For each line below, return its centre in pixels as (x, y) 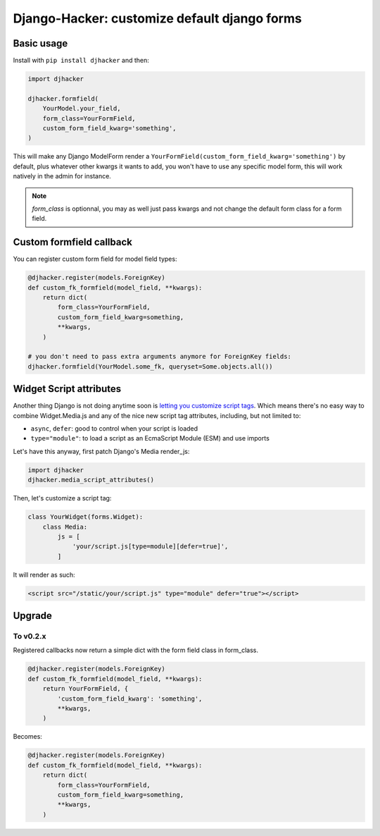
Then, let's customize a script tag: (62, 498)
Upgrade (33, 616)
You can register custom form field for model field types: (95, 259)
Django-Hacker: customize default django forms (157, 18)
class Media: (65, 527)
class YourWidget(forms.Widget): (85, 517)
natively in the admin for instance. (62, 176)
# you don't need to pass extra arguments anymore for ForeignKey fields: (160, 357)
